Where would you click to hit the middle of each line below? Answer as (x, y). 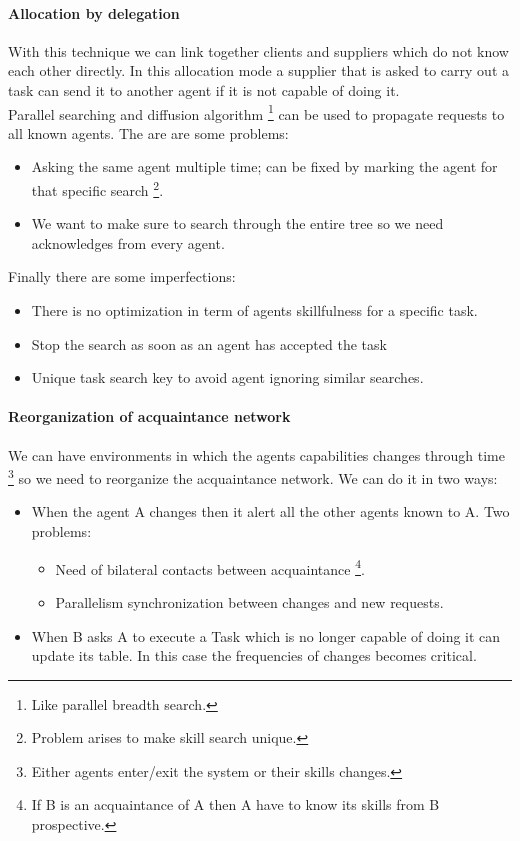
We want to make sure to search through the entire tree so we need (237, 223)
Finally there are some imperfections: (122, 276)
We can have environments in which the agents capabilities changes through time (256, 454)
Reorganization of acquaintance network (149, 416)
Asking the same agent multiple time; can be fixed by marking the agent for (264, 166)
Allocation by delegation (94, 12)
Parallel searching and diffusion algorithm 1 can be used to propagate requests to (256, 112)
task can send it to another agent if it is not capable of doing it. (204, 89)
